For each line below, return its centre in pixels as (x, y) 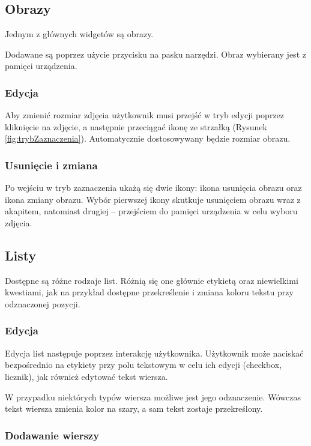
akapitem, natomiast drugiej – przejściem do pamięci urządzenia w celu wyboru (151, 211)
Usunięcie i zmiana (51, 165)
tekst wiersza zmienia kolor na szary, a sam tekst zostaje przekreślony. (134, 408)
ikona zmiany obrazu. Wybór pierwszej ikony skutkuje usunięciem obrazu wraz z (153, 199)
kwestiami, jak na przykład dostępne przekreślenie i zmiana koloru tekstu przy (149, 292)
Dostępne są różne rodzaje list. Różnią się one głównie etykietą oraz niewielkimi (152, 280)
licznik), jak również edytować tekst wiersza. (86, 376)
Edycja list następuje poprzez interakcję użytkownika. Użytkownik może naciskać (154, 353)
